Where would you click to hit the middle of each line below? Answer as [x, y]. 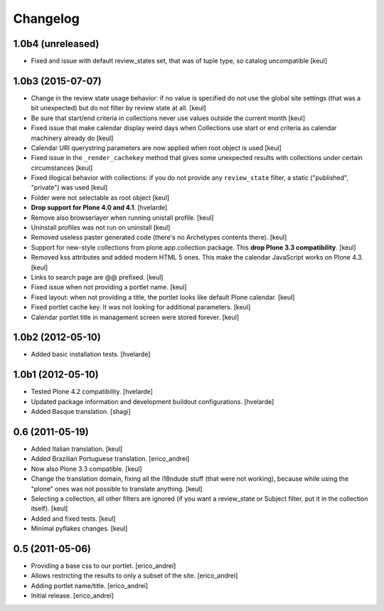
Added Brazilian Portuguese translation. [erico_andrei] [110, 459]
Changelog [46, 18]
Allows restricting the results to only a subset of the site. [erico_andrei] [134, 575]
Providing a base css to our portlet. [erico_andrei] [103, 566]
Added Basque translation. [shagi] [81, 412]
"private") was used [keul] [69, 188]
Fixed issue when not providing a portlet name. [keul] [109, 287]
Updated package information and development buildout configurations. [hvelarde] [153, 401]
